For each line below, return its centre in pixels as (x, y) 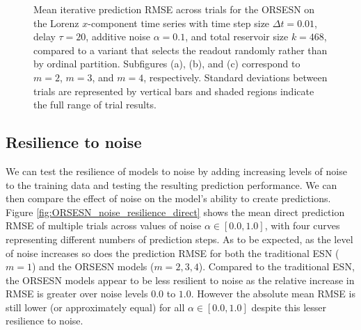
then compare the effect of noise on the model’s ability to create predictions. (168, 198)
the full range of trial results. (95, 105)
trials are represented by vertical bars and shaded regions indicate (174, 91)
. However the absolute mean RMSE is (273, 294)
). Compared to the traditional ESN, (276, 266)
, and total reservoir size (237, 36)
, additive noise (118, 36)
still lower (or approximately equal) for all (95, 307)
